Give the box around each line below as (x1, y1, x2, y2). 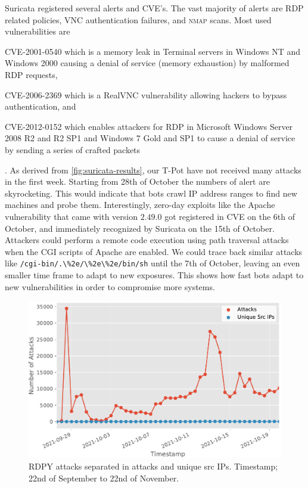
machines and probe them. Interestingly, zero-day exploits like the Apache (5, 198, 275, 211)
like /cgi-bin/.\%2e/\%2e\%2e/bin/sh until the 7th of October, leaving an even (5, 257, 300, 269)
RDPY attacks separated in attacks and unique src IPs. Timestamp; (29, 460, 278, 472)
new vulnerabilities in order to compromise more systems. (5, 280, 215, 293)
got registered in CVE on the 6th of (164, 210, 295, 222)
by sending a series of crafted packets (5, 143, 141, 156)
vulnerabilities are (5, 25, 70, 38)
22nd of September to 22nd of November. (29, 471, 179, 484)
